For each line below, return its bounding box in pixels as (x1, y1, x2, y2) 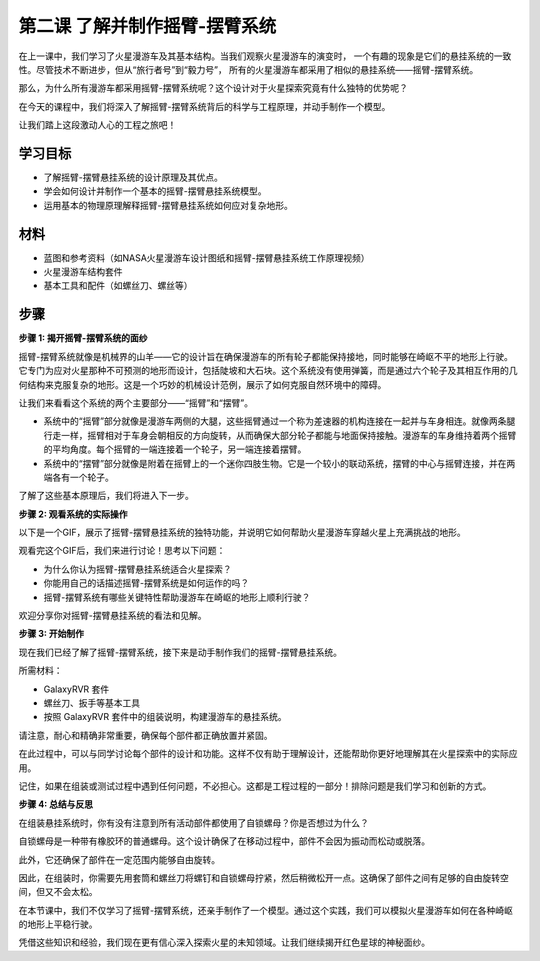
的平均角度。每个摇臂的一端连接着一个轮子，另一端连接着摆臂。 (43, 443, 307, 455)
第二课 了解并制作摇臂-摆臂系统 (18, 15, 277, 37)
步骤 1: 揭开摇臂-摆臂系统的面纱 (18, 332, 148, 344)
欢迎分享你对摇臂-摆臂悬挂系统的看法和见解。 (18, 610, 207, 622)
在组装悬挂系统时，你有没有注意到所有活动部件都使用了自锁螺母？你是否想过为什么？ (18, 816, 369, 829)
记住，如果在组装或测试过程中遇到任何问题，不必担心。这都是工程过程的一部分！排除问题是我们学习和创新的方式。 (18, 780, 492, 792)
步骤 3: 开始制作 (18, 628, 85, 640)
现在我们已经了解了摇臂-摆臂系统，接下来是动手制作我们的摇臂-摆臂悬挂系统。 (18, 646, 342, 658)
